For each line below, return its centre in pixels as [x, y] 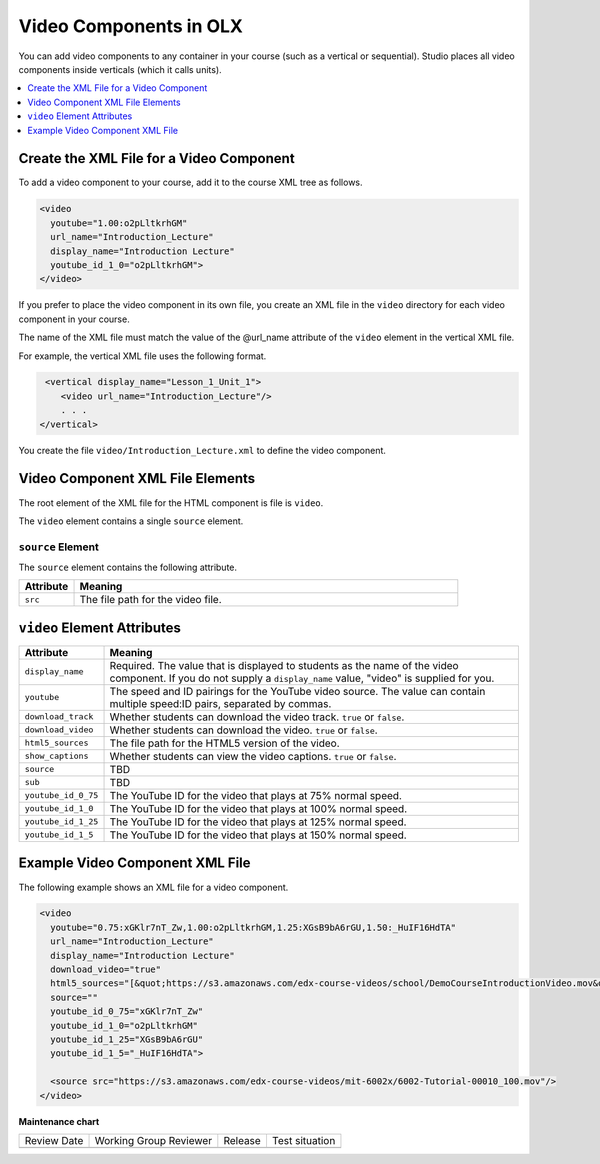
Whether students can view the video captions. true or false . [253, 756]
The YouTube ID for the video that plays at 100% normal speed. [258, 808]
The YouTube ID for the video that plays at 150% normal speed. [258, 835]
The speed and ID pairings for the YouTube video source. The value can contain [297, 691]
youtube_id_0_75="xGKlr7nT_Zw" [127, 1011]
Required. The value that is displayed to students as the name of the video [284, 665]
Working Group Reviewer [153, 1140]
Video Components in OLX [131, 26]
